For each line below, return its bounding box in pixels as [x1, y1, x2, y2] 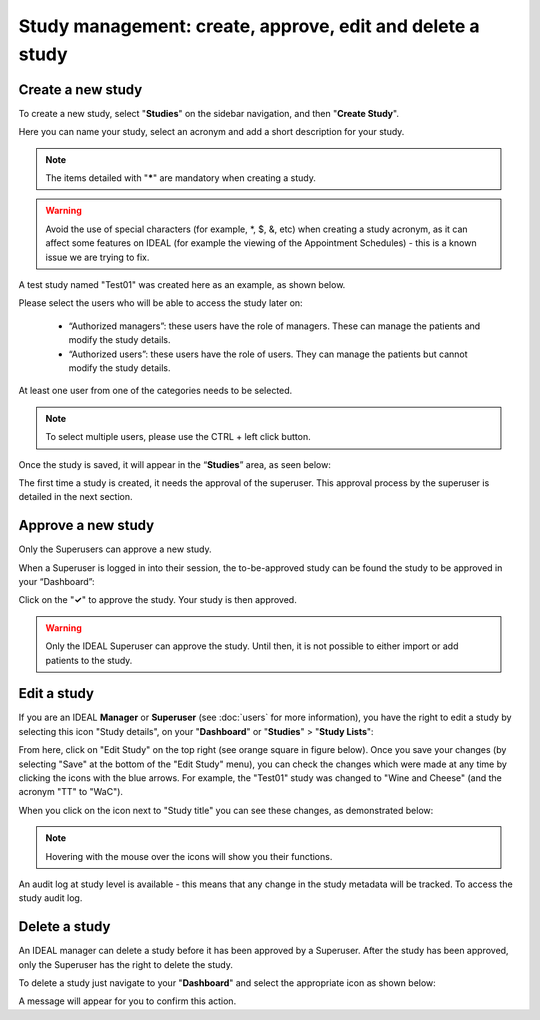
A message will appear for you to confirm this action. [18, 995, 237, 1007]
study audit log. [18, 892, 83, 904]
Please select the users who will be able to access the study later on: [18, 297, 304, 309]
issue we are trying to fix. [45, 251, 150, 263]
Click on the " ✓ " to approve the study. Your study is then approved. [18, 594, 297, 606]
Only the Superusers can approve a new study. [18, 543, 212, 555]
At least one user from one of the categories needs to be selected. [18, 385, 293, 397]
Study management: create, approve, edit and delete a [18, 15, 480, 37]
